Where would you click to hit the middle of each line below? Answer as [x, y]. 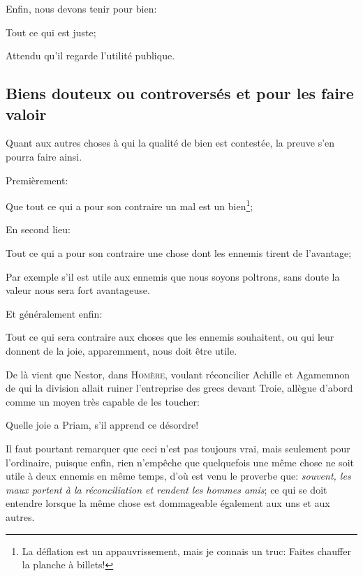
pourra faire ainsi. [44, 156]
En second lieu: [38, 229]
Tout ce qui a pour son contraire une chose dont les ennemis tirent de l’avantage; [179, 253]
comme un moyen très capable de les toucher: [103, 401]
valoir [26, 113]
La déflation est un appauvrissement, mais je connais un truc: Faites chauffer [186, 551]
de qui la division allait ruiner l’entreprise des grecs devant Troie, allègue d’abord [179, 388]
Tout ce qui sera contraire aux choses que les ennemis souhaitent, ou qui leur [170, 337]
